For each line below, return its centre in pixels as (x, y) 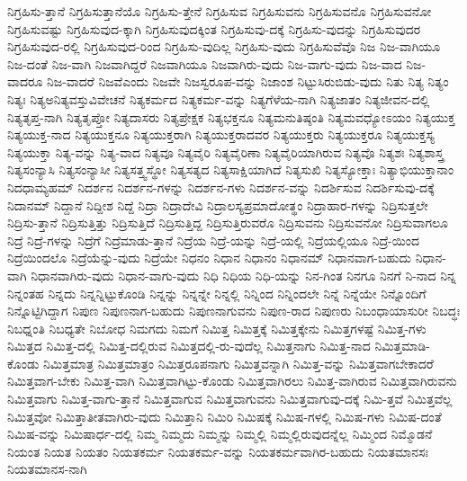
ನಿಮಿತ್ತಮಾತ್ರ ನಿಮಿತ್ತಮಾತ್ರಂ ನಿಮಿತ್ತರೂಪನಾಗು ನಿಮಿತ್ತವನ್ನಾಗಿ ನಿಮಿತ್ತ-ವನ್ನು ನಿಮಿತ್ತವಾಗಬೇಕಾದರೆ (238, 363)
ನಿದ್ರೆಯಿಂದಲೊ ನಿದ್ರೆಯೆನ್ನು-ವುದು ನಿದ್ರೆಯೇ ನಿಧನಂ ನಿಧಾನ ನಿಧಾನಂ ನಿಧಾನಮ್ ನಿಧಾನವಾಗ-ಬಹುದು (210, 258)
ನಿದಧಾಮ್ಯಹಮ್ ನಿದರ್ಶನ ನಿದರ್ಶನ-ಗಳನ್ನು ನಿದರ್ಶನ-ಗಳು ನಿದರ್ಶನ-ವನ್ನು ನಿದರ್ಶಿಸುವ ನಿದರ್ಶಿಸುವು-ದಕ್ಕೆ (221, 187)
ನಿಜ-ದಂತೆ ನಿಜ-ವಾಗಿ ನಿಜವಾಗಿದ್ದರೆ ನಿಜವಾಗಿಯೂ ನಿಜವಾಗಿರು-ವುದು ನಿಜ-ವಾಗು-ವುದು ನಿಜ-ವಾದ (205, 63)
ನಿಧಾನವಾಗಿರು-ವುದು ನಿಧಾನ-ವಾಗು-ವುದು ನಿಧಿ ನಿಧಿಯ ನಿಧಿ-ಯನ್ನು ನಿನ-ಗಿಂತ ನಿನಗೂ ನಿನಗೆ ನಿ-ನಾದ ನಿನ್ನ (243, 275)
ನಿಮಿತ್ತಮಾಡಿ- (402, 346)
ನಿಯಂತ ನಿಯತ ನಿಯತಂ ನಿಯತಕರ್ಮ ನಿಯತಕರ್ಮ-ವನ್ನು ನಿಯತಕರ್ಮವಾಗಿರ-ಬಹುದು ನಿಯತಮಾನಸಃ (218, 451)
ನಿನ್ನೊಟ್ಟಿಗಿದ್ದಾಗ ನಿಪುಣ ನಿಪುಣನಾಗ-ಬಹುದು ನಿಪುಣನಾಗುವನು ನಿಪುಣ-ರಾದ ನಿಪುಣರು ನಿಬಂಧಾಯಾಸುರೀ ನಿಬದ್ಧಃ (234, 311)
